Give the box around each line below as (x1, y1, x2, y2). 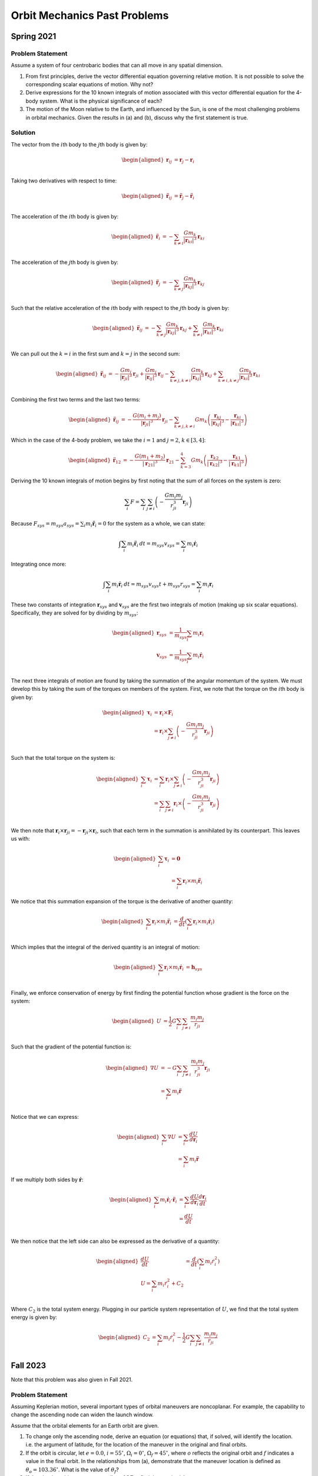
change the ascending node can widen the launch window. (11, 1411, 154, 1418)
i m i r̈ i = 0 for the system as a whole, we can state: (84, 520, 206, 528)
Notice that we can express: (11, 1113, 79, 1121)
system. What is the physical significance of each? (39, 97, 163, 105)
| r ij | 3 (145, 373, 157, 382)
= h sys (185, 964, 203, 972)
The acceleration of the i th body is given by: (11, 213, 119, 220)
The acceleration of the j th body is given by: (11, 259, 119, 266)
